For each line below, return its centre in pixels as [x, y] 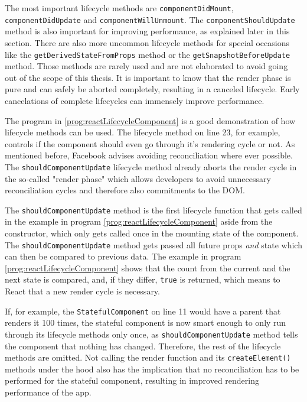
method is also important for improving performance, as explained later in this [147, 31]
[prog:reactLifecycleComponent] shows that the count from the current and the [148, 268]
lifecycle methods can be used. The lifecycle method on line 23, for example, [143, 132]
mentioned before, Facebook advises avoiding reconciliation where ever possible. [149, 155]
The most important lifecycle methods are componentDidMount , [119, 8]
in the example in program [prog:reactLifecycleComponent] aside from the [139, 221]
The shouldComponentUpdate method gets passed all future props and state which [153, 244]
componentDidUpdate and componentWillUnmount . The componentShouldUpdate [150, 19]
